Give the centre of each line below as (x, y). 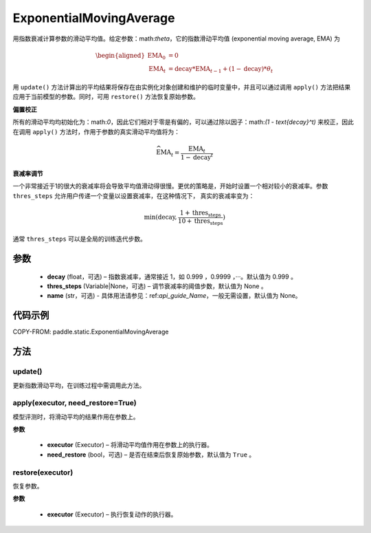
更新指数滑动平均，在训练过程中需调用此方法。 (79, 385)
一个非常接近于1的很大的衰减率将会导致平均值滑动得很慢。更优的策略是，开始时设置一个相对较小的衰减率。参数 (170, 186)
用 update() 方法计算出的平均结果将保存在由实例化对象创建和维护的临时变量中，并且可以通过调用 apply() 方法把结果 (182, 87)
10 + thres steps (200, 221)
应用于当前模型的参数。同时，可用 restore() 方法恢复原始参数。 (106, 97)
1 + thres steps (200, 213)
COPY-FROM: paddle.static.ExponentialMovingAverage (91, 332)
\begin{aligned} (120, 55)
